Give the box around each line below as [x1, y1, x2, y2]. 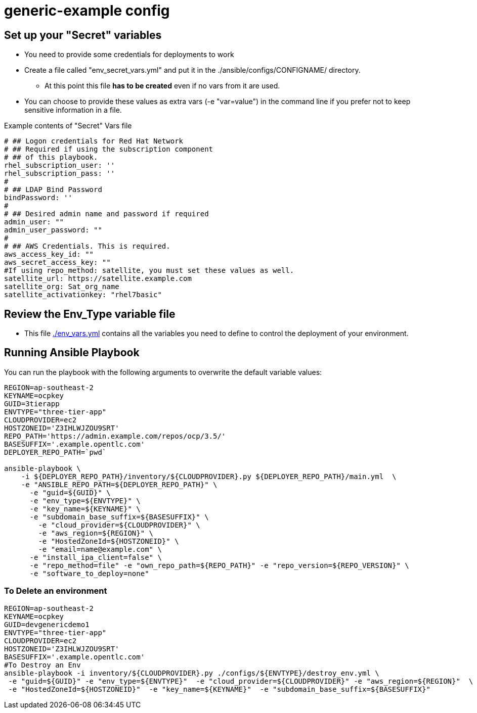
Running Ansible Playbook [4, 346, 140, 359]
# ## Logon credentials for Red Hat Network [4, 137, 184, 146]
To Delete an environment [4, 586, 107, 596]
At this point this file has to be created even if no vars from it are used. [45, 81, 280, 90]
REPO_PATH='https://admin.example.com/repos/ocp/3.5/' [4, 432, 226, 440]
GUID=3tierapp [4, 399, 60, 408]
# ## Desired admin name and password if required [4, 210, 209, 218]
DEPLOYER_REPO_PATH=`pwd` [4, 448, 107, 456]
